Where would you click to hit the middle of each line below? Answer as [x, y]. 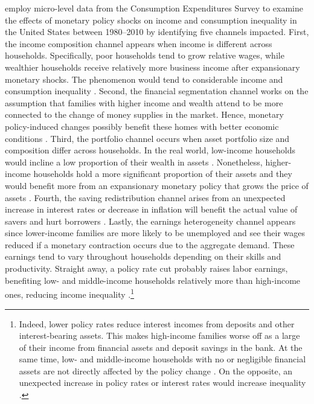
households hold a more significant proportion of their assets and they [163, 174]
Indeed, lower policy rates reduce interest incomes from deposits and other [157, 323]
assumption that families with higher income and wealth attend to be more [144, 102]
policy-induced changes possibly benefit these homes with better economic [142, 126]
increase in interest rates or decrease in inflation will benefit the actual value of [151, 209]
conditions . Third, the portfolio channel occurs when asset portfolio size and [147, 138]
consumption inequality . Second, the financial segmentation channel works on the [157, 91]
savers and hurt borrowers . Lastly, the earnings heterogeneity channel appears [150, 221]
